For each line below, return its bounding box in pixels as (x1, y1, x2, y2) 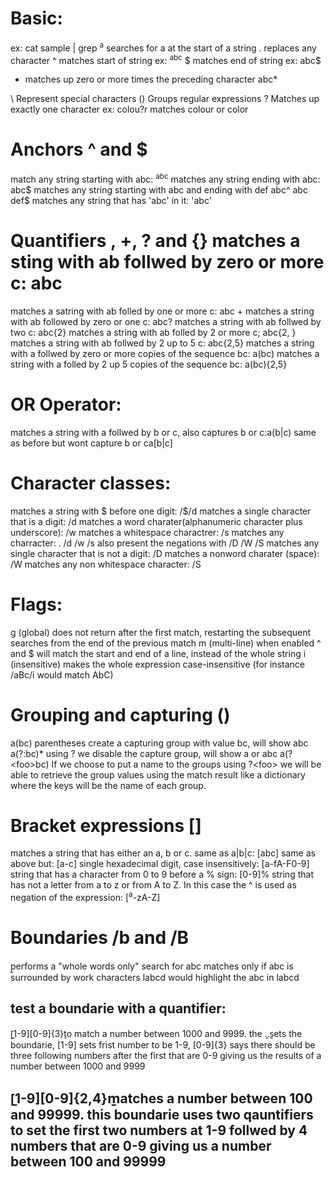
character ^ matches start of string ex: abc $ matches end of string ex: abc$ (10, 52, 322, 66)
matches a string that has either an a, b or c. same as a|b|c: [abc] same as (10, 847, 316, 859)
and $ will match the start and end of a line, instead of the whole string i (10, 647, 307, 659)
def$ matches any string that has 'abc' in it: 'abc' (10, 194, 212, 206)
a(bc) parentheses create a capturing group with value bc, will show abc (10, 737, 309, 749)
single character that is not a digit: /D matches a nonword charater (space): (10, 547, 320, 559)
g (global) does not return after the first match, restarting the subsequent (10, 626, 312, 638)
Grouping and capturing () (10, 703, 231, 726)
